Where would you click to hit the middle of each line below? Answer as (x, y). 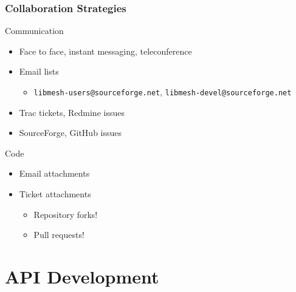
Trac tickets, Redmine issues (72, 112)
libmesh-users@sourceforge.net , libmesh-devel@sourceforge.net (163, 92)
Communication (34, 31)
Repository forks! (66, 214)
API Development (82, 276)
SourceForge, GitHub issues (71, 133)
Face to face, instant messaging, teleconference (105, 51)
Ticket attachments (55, 194)
